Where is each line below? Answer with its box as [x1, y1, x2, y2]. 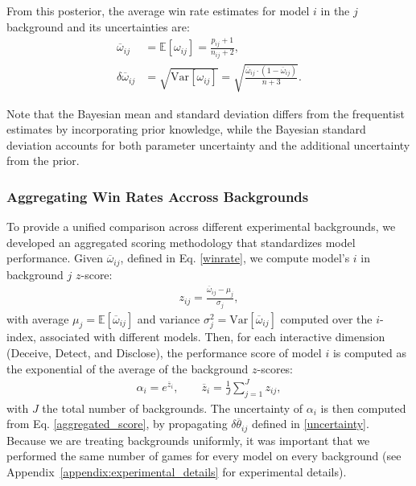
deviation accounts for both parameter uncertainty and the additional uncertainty [6, 136, 410, 153]
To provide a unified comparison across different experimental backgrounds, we [6, 218, 396, 235]
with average [6, 310, 69, 327]
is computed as [332, 344, 407, 361]
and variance [137, 310, 200, 327]
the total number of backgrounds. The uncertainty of [42, 399, 303, 416]
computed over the [280, 310, 373, 327]
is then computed [320, 399, 406, 416]
